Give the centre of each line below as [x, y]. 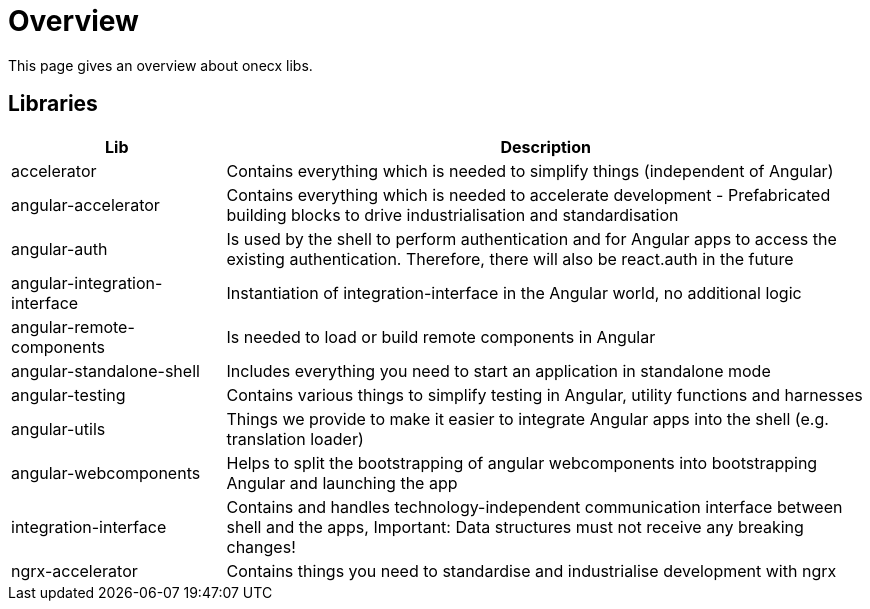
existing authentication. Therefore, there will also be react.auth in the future [510, 258]
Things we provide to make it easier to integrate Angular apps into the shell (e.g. [527, 418]
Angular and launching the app [342, 482]
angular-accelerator [85, 204]
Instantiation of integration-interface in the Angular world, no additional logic [514, 292]
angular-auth [59, 248]
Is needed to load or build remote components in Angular [441, 336]
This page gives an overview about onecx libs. [160, 65]
